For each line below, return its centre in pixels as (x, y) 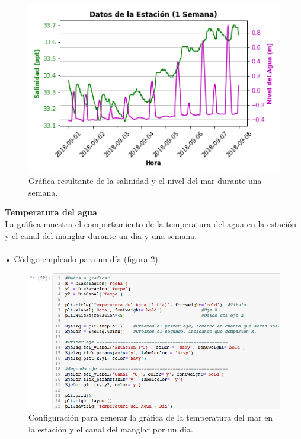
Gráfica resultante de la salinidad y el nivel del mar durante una (145, 181)
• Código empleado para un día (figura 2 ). (83, 258)
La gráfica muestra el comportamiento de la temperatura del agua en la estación (151, 224)
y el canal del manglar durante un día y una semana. (101, 235)
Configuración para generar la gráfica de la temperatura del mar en (151, 417)
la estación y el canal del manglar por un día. (111, 429)
